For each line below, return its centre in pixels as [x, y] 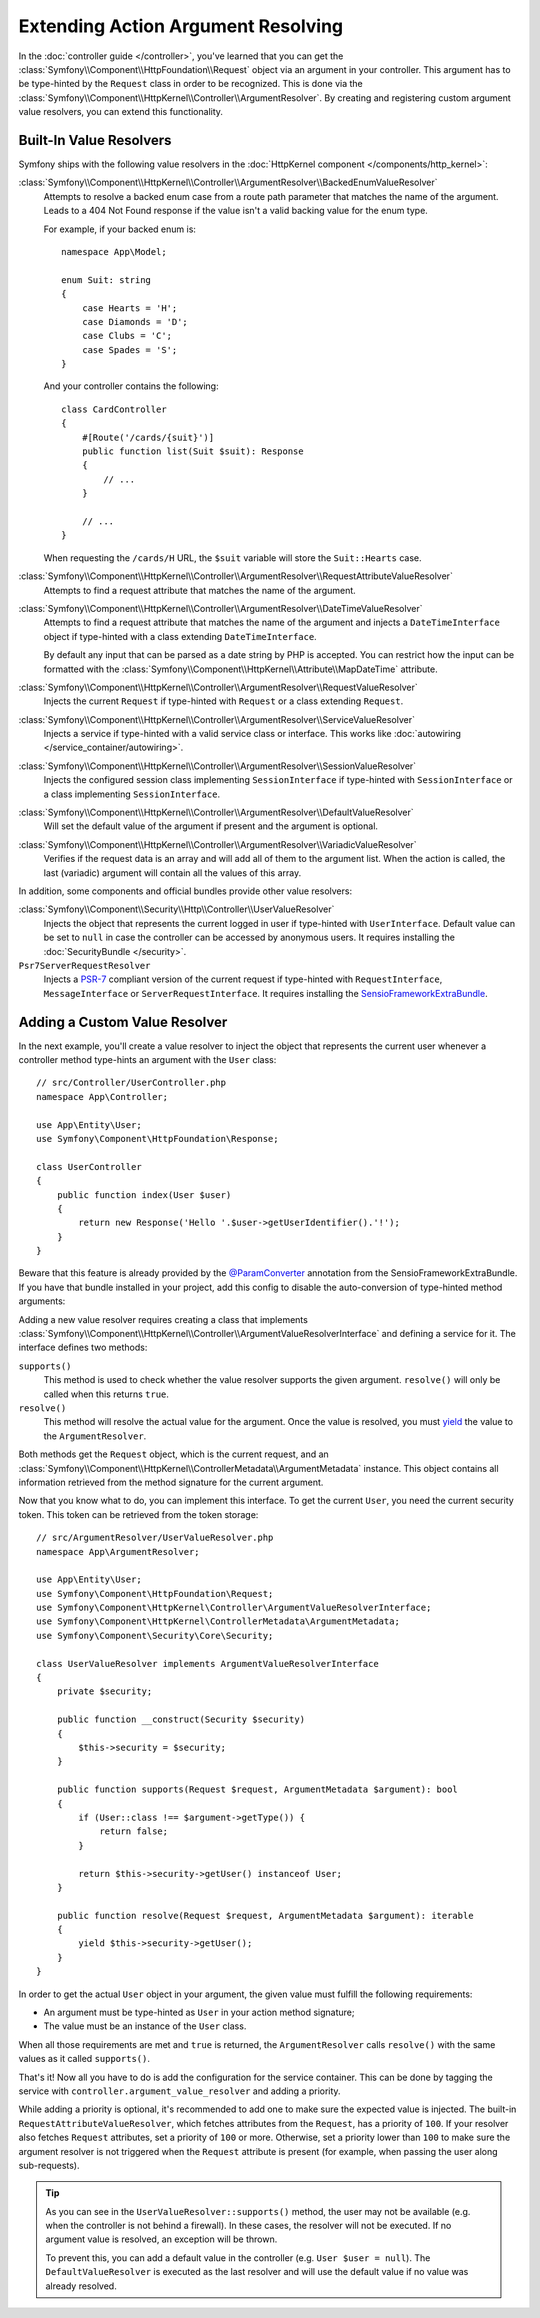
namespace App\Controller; [102, 1096]
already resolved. [81, 2286]
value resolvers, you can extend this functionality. [121, 112]
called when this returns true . [106, 1394]
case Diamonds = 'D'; [135, 321]
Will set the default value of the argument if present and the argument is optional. [211, 826]
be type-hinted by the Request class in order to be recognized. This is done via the [191, 84]
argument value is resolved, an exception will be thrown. [161, 2239]
